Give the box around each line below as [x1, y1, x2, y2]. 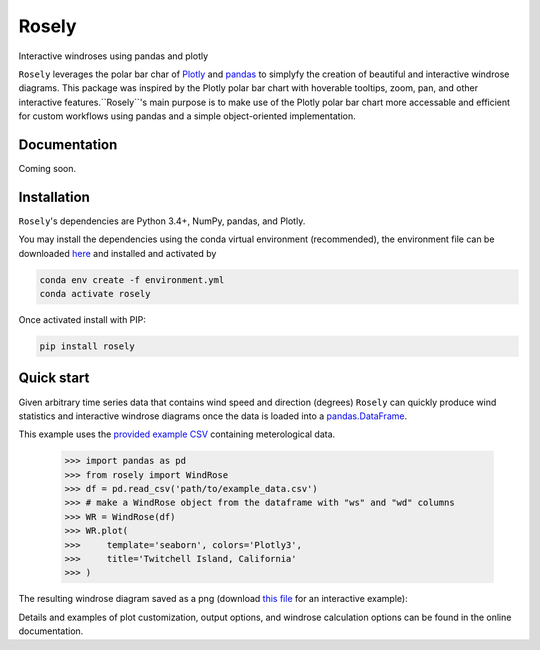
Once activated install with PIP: [18, 314, 147, 326]
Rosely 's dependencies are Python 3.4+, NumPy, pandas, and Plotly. [18, 215, 306, 227]
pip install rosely [39, 341, 135, 352]
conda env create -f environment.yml [39, 274, 225, 285]
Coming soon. [18, 163, 77, 175]
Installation [18, 188, 90, 205]
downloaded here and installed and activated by [18, 247, 217, 259]
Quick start [18, 370, 90, 387]
